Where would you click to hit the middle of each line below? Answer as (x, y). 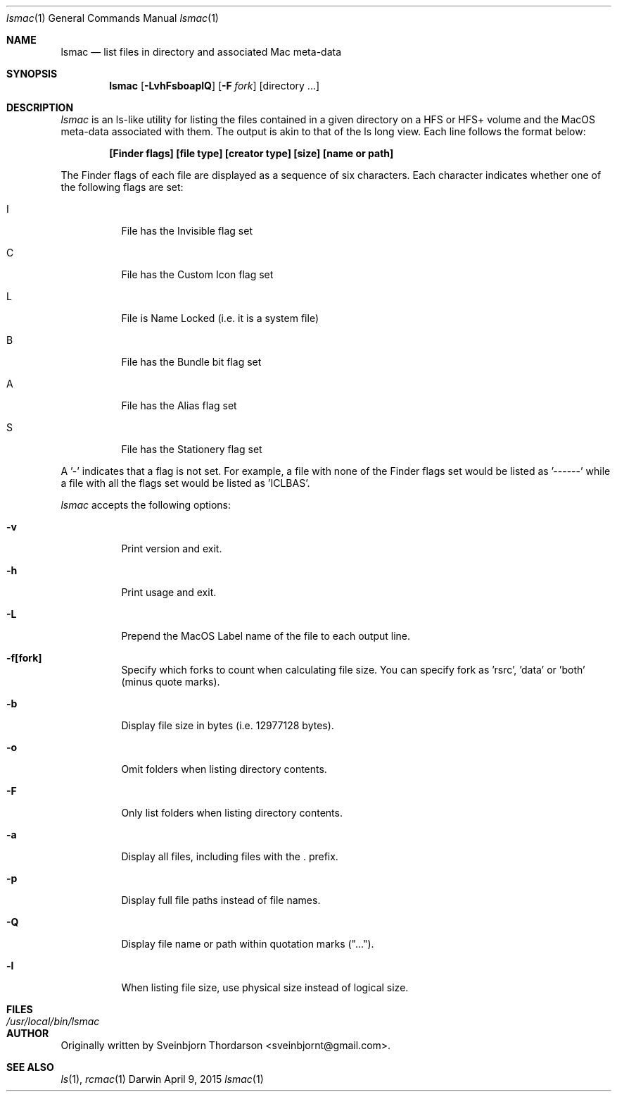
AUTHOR (28, 1033)
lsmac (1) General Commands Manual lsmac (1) (113, 18)
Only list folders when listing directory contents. (232, 813)
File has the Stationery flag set (192, 449)
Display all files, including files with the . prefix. (230, 856)
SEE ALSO (30, 1067)
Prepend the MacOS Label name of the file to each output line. (266, 636)
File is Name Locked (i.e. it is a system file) (220, 318)
